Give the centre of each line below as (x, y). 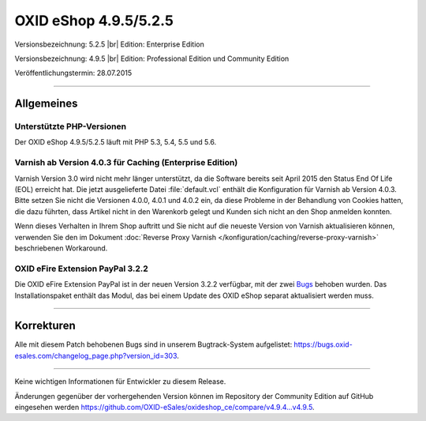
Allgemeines (46, 104)
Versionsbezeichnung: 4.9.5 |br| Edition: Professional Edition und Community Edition (152, 58)
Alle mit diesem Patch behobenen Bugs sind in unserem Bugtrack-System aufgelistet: (153, 344)
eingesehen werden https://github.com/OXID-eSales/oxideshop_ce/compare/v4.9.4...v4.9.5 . (164, 407)
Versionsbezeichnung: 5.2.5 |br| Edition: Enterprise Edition (110, 44)
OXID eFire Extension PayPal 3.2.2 (82, 269)
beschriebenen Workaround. (61, 248)
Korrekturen (45, 326)
